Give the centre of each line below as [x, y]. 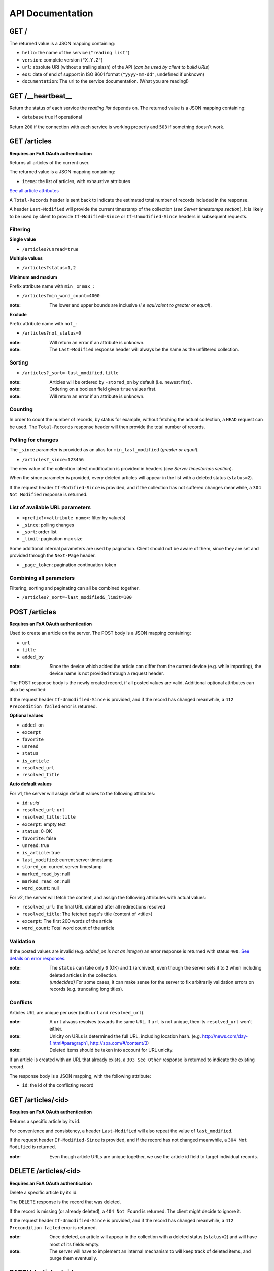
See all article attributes [34, 191]
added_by [33, 657]
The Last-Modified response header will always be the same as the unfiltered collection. [144, 350]
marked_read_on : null [46, 881]
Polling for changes [34, 440]
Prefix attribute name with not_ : [43, 324]
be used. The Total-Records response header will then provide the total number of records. [107, 427]
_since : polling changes [48, 525]
